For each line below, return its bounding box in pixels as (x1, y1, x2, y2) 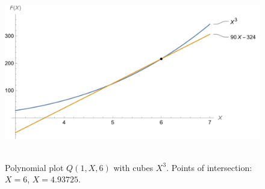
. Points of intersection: (166, 161, 252, 173)
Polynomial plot (5, 161, 64, 173)
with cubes (113, 161, 154, 173)
